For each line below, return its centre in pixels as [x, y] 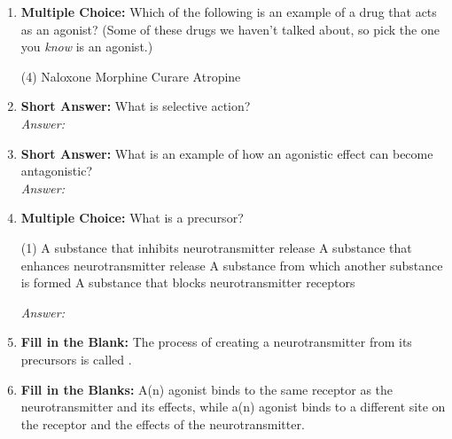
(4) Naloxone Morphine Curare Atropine [131, 76]
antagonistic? [56, 171]
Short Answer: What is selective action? [136, 106]
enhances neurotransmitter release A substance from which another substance [232, 265]
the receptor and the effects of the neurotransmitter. [163, 423]
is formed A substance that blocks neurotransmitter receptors [188, 282]
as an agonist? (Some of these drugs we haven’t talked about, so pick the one [230, 29]
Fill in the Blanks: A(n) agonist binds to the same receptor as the [207, 389]
